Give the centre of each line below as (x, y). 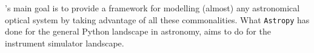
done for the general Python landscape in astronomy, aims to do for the (138, 31)
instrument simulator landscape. (65, 43)
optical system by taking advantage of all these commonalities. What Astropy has (157, 19)
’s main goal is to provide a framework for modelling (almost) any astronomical (152, 8)
